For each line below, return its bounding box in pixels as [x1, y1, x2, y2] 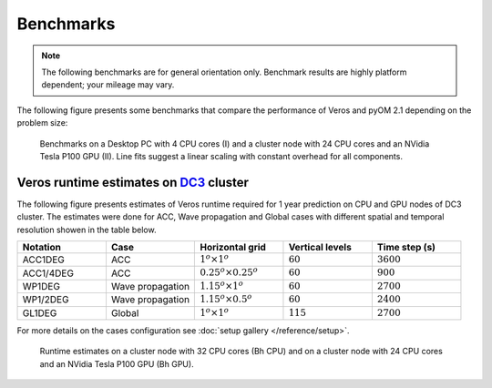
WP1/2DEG [22, 293, 69, 306]
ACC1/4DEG [22, 267, 75, 280]
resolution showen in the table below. [16, 224, 157, 235]
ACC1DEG [22, 253, 66, 266]
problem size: [16, 117, 68, 128]
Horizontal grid [200, 240, 266, 253]
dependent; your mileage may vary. [41, 79, 175, 90]
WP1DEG [22, 280, 61, 292]
